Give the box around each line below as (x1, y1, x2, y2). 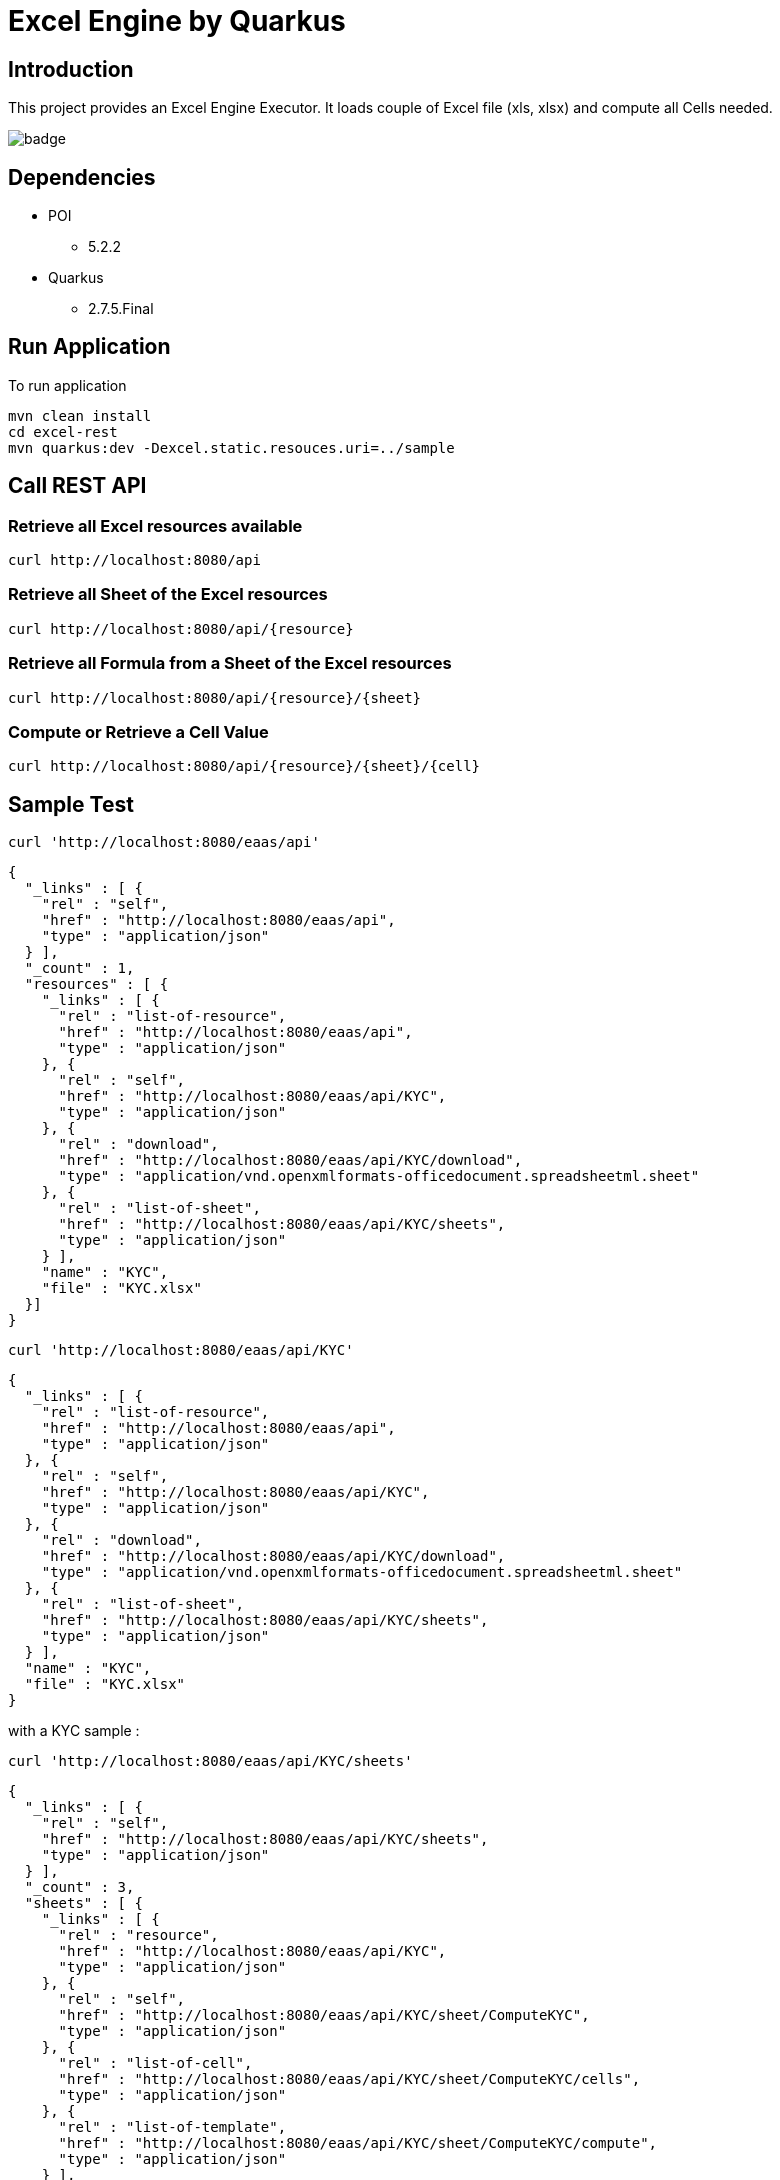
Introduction (8, 56, 134, 82)
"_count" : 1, (24, 960, 135, 977)
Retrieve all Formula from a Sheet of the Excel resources (8, 653, 452, 674)
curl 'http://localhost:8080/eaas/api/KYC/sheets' (8, 1753, 413, 1770)
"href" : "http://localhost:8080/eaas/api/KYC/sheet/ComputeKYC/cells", (58, 2071, 641, 2088)
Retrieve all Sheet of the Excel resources (8, 584, 328, 605)
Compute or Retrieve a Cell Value (8, 721, 269, 742)
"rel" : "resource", (58, 1927, 219, 1944)
